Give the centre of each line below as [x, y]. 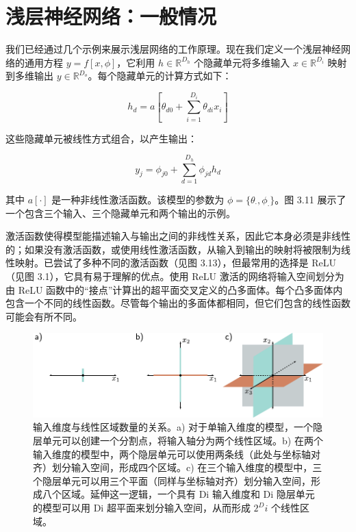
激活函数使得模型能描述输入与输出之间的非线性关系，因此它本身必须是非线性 [178, 236]
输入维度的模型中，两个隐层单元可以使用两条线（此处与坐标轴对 [177, 454]
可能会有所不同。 [44, 316]
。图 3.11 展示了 [310, 199]
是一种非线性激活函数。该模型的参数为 [138, 199]
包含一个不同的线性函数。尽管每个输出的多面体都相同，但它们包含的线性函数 [178, 303]
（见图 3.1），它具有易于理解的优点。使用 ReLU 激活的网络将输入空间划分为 [175, 276]
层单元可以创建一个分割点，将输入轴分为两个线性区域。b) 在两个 [178, 441]
